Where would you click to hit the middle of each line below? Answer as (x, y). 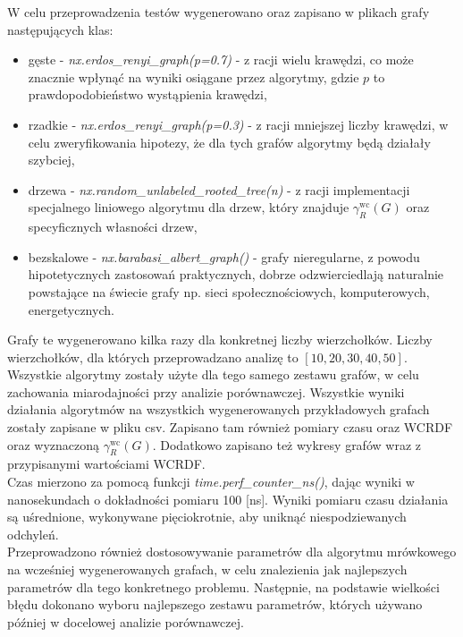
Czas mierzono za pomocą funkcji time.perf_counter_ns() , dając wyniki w (211, 482)
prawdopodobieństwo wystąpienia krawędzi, (147, 94)
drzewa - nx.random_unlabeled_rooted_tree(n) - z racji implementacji (219, 189)
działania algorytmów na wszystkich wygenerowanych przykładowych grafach (219, 409)
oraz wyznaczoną (54, 444)
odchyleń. (33, 534)
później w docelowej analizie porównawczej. (126, 621)
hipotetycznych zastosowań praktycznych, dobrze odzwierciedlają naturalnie (236, 274)
